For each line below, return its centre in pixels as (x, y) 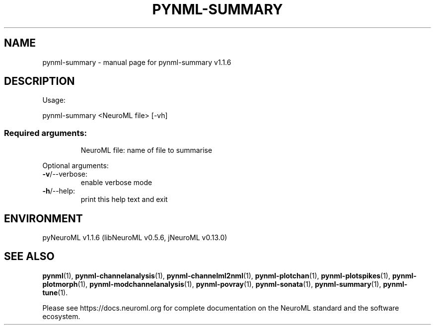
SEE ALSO (29, 257)
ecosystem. (61, 316)
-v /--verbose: (65, 174)
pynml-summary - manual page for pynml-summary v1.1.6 (137, 62)
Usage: (54, 100)
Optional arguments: (75, 166)
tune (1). (55, 292)
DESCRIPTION (39, 81)
